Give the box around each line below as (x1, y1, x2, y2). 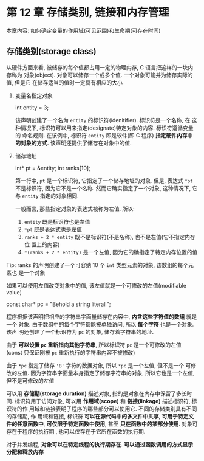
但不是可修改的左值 (6, 376, 55, 384)
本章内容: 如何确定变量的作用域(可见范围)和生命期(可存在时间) (6, 27, 161, 34)
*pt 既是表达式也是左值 (24, 226, 83, 233)
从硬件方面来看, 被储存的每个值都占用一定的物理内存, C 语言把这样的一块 (6, 63, 188, 71)
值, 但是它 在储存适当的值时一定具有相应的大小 (6, 78, 123, 86)
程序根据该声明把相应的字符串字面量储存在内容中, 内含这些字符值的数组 (6, 313, 185, 320)
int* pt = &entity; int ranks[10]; (15, 164, 91, 172)
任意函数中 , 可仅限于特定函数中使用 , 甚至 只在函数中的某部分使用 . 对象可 (16, 420, 198, 428)
